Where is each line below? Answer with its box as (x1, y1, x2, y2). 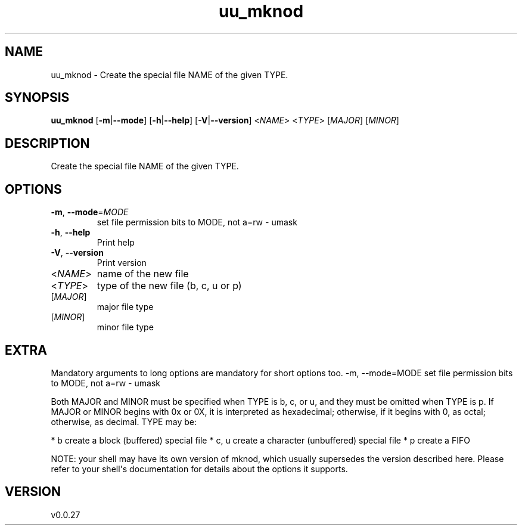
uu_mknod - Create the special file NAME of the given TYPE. (51, 69, 288, 80)
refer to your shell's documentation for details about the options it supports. (51, 463, 348, 474)
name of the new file (97, 268, 189, 280)
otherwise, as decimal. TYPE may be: (51, 416, 197, 427)
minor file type (97, 322, 154, 333)
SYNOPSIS (5, 90, 70, 106)
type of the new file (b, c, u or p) (97, 280, 242, 292)
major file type (97, 302, 154, 312)
